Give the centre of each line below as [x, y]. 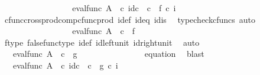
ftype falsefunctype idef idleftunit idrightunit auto [102, 42]
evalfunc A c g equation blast [108, 54]
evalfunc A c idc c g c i [65, 65]
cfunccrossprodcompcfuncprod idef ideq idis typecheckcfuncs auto [130, 19]
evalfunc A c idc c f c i [124, 8]
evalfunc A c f [104, 31]
